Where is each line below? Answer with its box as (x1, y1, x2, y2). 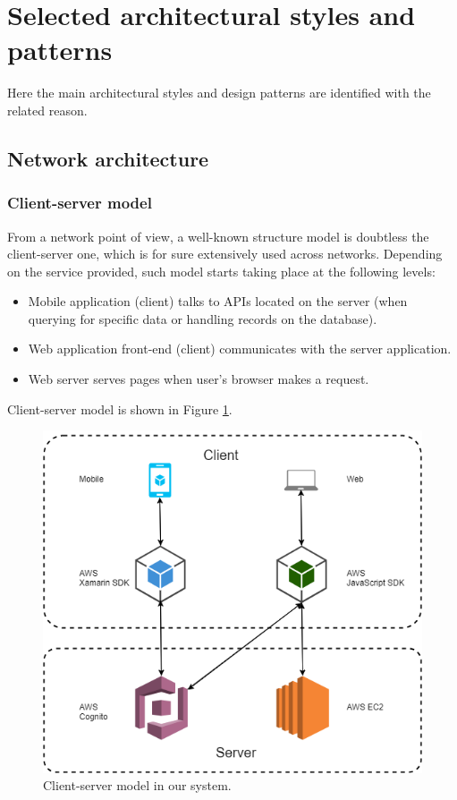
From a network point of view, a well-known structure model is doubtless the (7, 226, 429, 245)
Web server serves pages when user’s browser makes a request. (28, 370, 369, 388)
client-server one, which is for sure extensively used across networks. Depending (7, 244, 443, 263)
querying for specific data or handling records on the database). (28, 309, 377, 328)
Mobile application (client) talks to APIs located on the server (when (28, 292, 408, 311)
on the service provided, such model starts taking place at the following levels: (7, 261, 436, 280)
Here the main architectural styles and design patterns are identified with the (7, 83, 431, 102)
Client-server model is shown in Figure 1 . (7, 399, 233, 418)
